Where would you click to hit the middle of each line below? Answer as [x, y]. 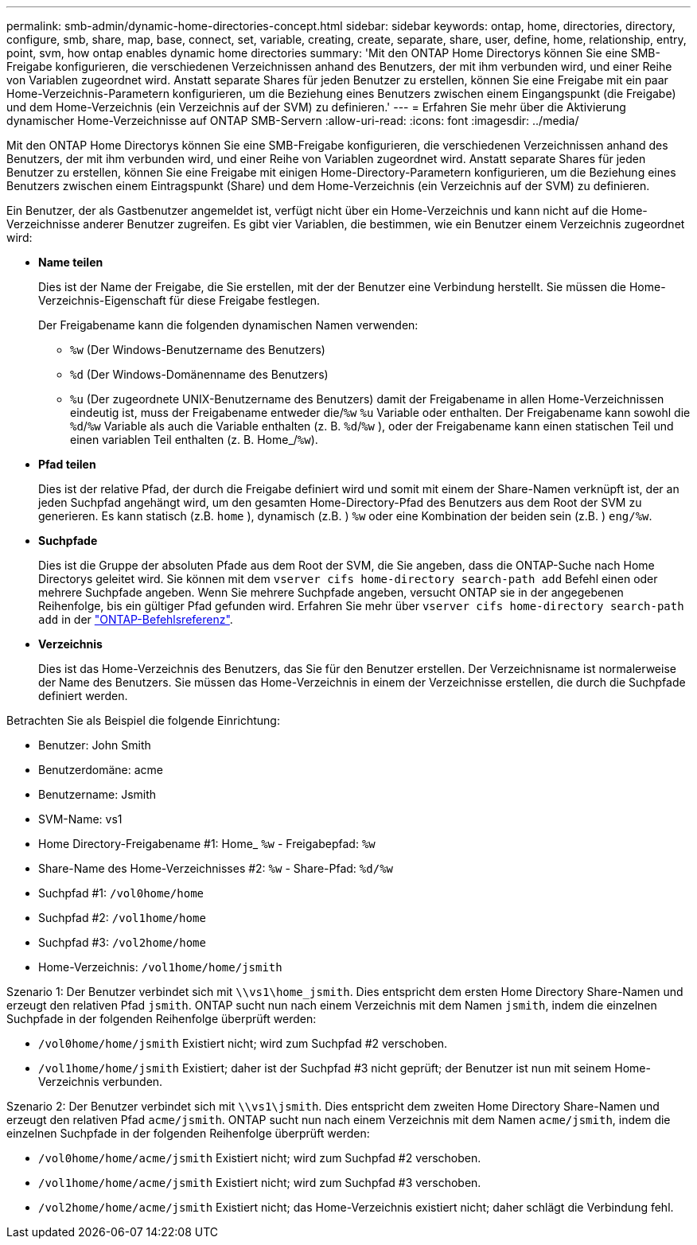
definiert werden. [83, 696]
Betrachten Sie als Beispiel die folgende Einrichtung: [143, 720]
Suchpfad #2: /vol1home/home [122, 918]
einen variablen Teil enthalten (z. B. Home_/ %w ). [194, 440]
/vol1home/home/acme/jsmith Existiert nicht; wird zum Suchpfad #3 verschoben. [260, 1183]
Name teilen [71, 262]
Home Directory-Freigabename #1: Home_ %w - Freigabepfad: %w [207, 844]
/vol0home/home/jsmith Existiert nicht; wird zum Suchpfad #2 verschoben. [243, 1043]
